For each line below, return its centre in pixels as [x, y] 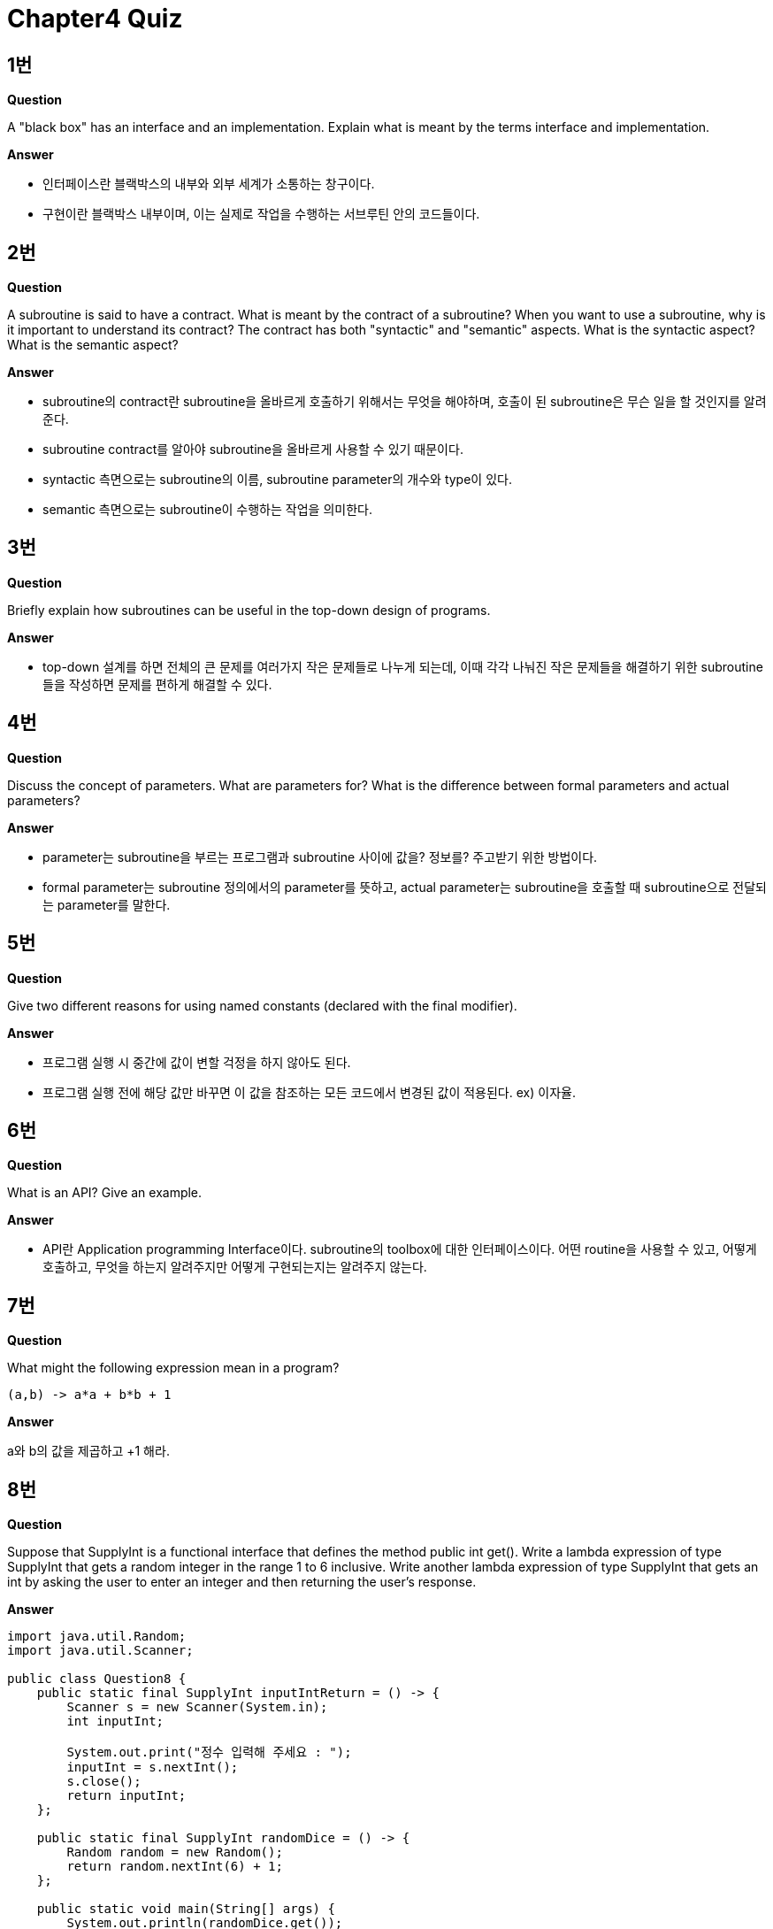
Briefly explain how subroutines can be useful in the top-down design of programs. [249, 610]
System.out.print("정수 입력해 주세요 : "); [209, 1752]
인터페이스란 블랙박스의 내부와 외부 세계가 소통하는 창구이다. [209, 184]
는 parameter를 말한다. [107, 904]
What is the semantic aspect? [93, 345]
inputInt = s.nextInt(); [153, 1768]
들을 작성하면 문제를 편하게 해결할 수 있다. [157, 684]
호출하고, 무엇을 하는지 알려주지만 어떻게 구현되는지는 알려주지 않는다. [235, 1267]
